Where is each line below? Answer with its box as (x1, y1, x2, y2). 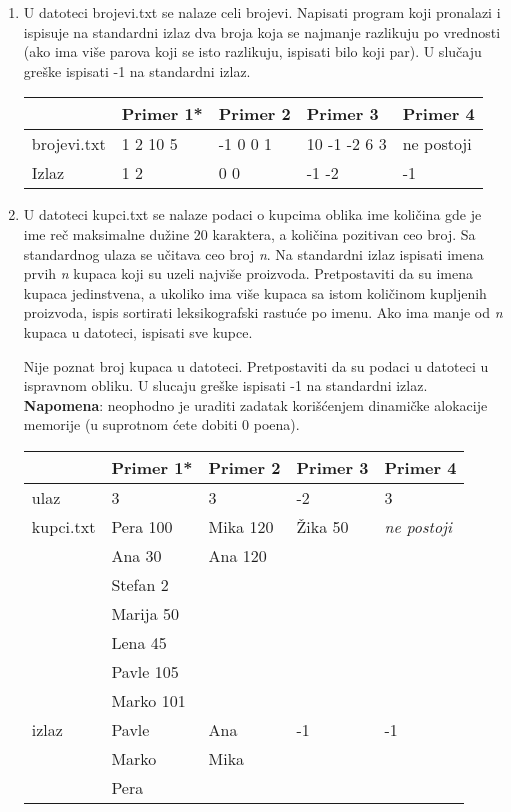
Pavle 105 (111, 659, 179, 683)
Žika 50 (296, 514, 349, 538)
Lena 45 (111, 630, 167, 654)
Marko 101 (111, 688, 186, 712)
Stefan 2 (111, 572, 169, 596)
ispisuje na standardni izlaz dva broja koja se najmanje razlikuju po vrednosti (23, 21, 501, 42)
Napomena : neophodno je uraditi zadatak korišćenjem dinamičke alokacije (23, 394, 488, 415)
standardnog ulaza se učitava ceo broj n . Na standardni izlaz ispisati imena (23, 243, 484, 264)
